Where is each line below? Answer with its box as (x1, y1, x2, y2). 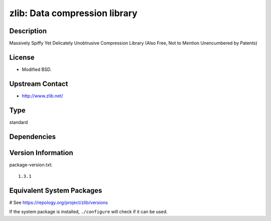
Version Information (9, 149, 73, 157)
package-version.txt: (9, 162, 53, 168)
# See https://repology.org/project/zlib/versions (9, 199, 108, 205)
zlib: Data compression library (9, 8, 138, 19)
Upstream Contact (9, 80, 68, 88)
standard (9, 119, 28, 125)
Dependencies (9, 132, 56, 141)
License (9, 53, 35, 61)
